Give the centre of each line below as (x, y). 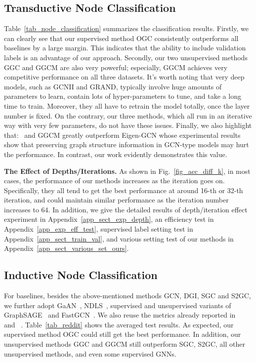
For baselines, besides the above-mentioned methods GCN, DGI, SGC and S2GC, (128, 296)
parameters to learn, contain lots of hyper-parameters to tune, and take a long (123, 96)
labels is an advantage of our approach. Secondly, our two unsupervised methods (126, 57)
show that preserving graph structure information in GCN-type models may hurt (127, 144)
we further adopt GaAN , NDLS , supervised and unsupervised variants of (118, 305)
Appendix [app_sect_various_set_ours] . (66, 248)
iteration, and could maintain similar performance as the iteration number (116, 200)
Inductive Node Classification (81, 275)
